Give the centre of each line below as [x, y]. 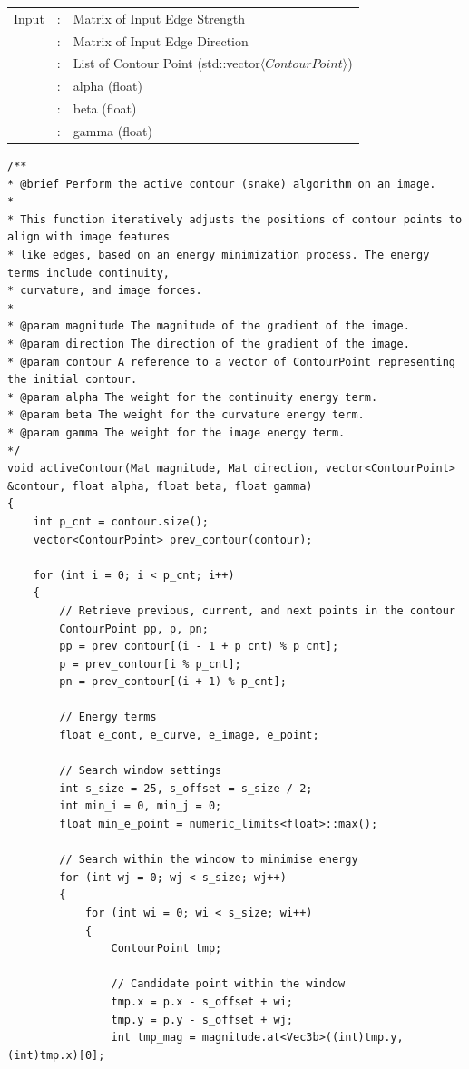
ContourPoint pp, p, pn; [134, 628]
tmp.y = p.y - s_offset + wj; [202, 1020]
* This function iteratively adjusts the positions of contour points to [235, 219]
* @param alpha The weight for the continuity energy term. [193, 397]
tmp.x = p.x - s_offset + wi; [202, 1001]
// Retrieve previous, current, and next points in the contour [257, 610]
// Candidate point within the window [228, 984]
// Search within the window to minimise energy [209, 860]
